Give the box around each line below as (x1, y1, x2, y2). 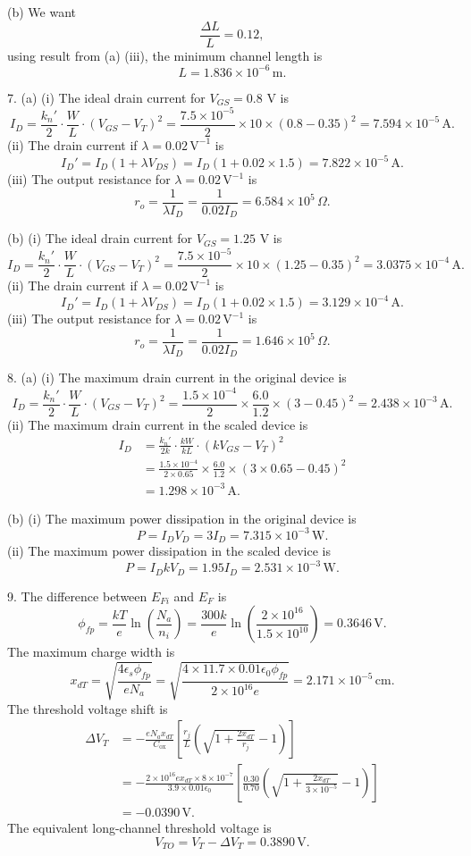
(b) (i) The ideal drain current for (7, 229, 193, 248)
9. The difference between (7, 586, 147, 605)
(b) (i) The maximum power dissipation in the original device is (7, 508, 357, 527)
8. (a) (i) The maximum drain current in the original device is (7, 368, 347, 387)
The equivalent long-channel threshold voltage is (7, 818, 272, 837)
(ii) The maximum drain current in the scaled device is (7, 415, 308, 433)
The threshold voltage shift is (7, 699, 168, 718)
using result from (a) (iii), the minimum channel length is (7, 46, 323, 64)
